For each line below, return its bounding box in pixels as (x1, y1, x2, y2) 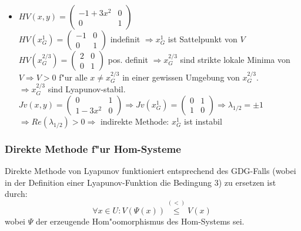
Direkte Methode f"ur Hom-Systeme (5, 141, 181, 156)
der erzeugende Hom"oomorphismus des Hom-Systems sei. (35, 215, 245, 227)
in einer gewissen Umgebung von (122, 71, 240, 83)
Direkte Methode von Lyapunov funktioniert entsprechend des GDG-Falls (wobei (5, 165, 296, 177)
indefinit (110, 33, 141, 45)
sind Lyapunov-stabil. (48, 83, 126, 95)
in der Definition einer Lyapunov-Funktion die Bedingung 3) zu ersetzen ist (5, 176, 276, 188)
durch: (5, 188, 28, 200)
